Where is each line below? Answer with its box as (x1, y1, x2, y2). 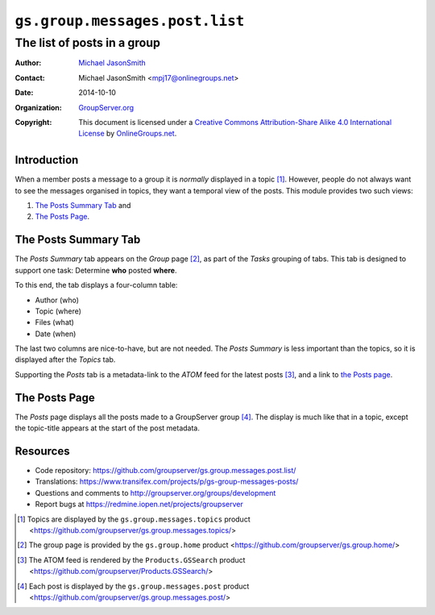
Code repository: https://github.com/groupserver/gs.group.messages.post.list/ (35, 466, 296, 476)
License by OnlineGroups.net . (78, 129, 177, 139)
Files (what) (35, 318, 74, 327)
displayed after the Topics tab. (14, 355, 116, 364)
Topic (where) (35, 306, 82, 316)
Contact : (14, 73, 46, 82)
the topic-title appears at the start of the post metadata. (14, 423, 201, 433)
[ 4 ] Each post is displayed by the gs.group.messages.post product (17, 581, 250, 591)
